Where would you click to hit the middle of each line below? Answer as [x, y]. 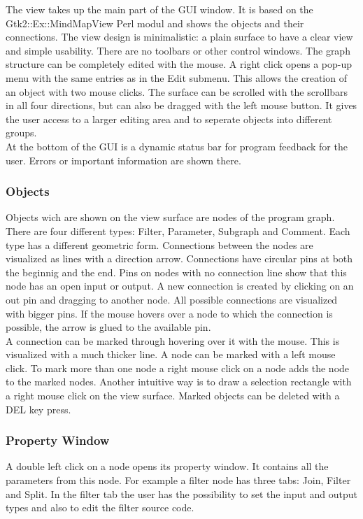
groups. [21, 133]
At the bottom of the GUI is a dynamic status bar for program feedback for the [177, 146]
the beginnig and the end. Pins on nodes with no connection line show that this [176, 272]
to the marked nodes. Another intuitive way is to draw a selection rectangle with [179, 382]
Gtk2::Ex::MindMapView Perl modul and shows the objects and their [155, 23]
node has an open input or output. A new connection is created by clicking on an [180, 286]
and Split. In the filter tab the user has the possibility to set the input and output [181, 493]
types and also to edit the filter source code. [100, 507]
